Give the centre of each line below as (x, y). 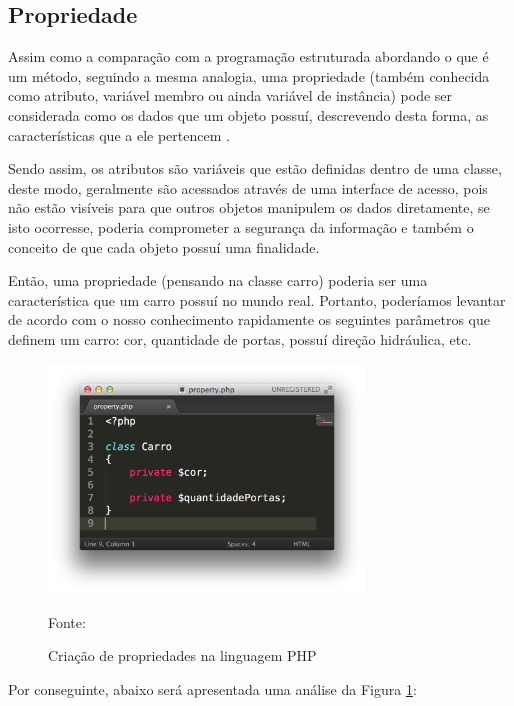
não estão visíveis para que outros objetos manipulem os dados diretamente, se (249, 207)
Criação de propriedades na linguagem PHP (182, 655)
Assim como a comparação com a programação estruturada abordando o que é (248, 56)
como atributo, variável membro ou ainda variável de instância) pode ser (230, 95)
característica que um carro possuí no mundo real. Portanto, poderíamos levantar (257, 299)
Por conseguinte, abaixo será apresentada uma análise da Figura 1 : (212, 689)
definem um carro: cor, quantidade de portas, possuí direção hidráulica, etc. (240, 338)
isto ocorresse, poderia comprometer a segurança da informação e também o (241, 226)
